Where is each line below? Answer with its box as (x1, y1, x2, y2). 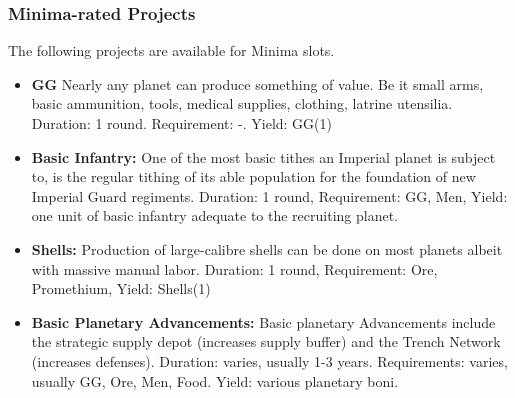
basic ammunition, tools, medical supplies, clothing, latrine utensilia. (31, 93, 453, 114)
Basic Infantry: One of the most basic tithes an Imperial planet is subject (31, 146, 496, 167)
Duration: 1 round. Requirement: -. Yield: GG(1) (31, 113, 332, 133)
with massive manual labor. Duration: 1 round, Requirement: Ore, (31, 258, 438, 279)
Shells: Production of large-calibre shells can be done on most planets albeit (31, 238, 503, 259)
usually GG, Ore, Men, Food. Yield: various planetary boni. (31, 370, 399, 391)
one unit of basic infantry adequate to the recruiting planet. (31, 205, 398, 226)
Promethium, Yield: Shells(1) (31, 278, 211, 299)
